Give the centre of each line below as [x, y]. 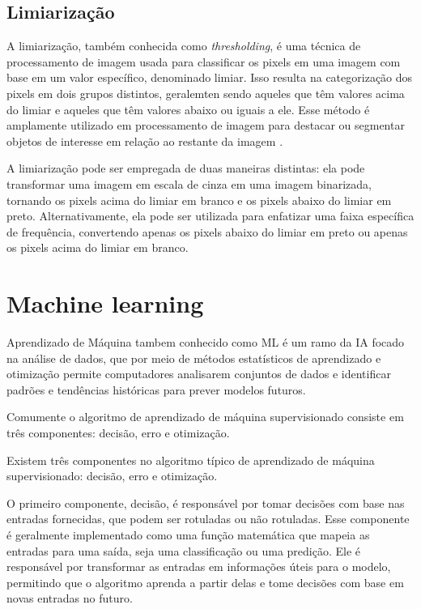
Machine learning [105, 303]
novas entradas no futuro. [70, 598]
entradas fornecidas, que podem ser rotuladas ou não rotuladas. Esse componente [208, 519]
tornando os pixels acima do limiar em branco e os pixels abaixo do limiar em [199, 200]
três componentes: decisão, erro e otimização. [118, 433]
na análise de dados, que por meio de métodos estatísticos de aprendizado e [194, 358]
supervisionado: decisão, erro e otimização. [112, 476]
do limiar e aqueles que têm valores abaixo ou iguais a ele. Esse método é [188, 109]
